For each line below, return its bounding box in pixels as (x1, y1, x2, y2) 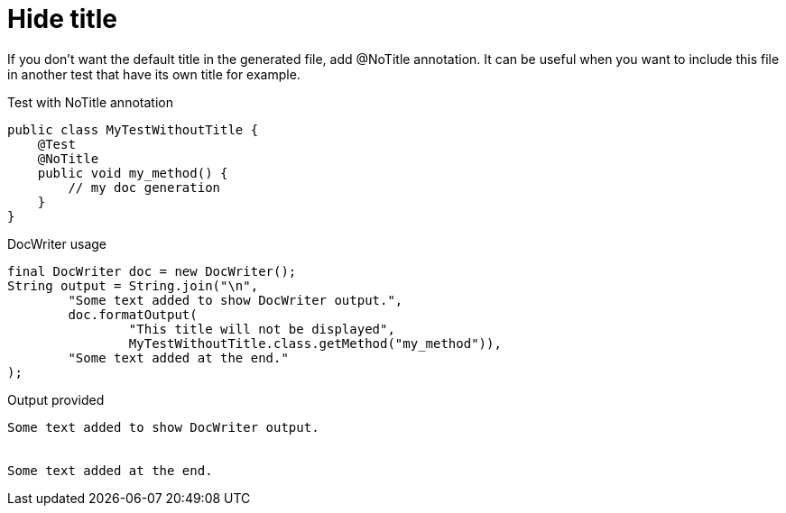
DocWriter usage (7, 235, 106, 252)
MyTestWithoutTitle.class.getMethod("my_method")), (128, 335, 502, 351)
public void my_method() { (37, 165, 228, 180)
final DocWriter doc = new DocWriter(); (7, 263, 297, 279)
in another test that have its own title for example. (7, 66, 301, 82)
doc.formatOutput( (68, 307, 198, 322)
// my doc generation (68, 179, 221, 195)
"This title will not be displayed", (128, 321, 395, 336)
